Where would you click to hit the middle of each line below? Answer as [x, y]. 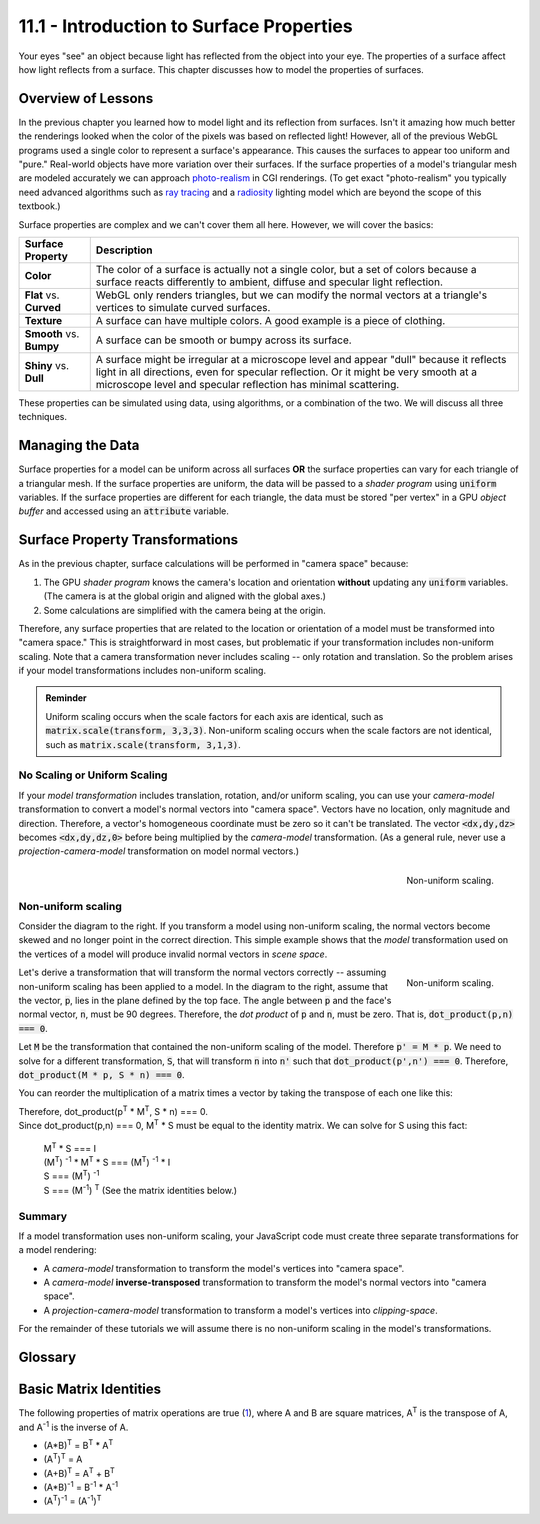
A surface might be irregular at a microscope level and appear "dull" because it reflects [301, 359]
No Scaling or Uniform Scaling [93, 775]
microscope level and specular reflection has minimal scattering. [247, 384]
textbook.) [39, 206]
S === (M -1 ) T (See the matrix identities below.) [140, 1189]
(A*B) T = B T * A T [78, 1444]
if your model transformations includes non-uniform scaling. [142, 671]
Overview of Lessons [86, 98]
